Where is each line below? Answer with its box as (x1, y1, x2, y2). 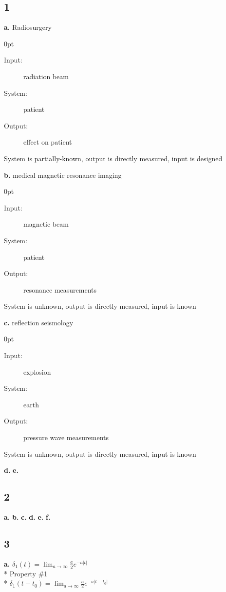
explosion (23, 366, 51, 377)
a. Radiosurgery (4, 22, 52, 32)
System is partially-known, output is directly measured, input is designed (4, 153, 223, 163)
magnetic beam (23, 219, 69, 229)
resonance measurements (23, 284, 96, 295)
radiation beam (23, 71, 69, 81)
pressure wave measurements (23, 432, 109, 443)
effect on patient (23, 137, 72, 147)
